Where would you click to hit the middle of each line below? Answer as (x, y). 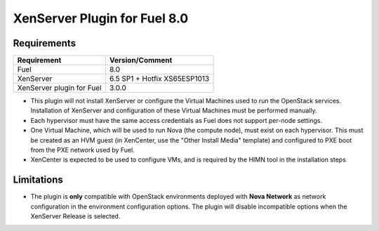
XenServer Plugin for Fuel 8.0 (101, 18)
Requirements (45, 43)
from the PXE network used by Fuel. (82, 150)
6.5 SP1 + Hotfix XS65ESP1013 (159, 79)
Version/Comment (141, 60)
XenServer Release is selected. (75, 216)
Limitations (38, 180)
